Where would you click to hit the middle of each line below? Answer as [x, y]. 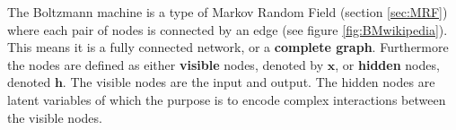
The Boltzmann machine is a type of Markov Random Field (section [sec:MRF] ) [228, 12]
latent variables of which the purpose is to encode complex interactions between [227, 99]
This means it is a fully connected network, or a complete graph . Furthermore [228, 47]
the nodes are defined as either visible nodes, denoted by [166, 64]
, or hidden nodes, [387, 64]
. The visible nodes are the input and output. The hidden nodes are [249, 82]
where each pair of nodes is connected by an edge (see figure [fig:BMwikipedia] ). [228, 29]
